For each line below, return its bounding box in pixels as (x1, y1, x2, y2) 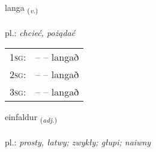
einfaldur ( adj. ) (5, 111, 57, 125)
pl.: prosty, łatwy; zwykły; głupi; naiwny (5, 136, 151, 148)
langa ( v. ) (5, 1, 38, 15)
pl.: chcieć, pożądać (5, 26, 76, 38)
